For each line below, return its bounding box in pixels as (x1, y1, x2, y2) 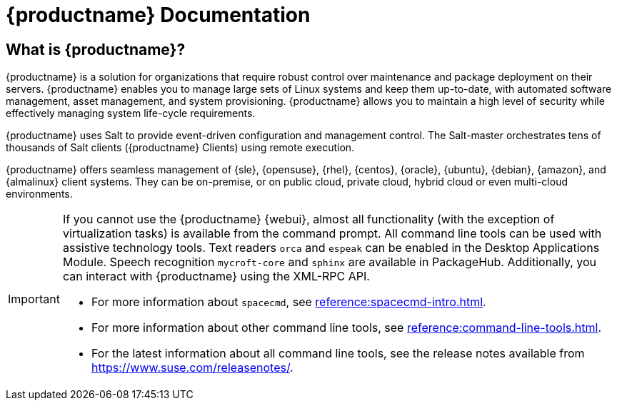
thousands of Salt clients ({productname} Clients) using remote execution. (6, 141, 355, 154)
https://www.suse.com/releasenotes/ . (91, 360, 294, 375)
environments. (6, 188, 73, 201)
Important (8, 292, 60, 307)
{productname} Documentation (6, 3, 311, 27)
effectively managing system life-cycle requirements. (6, 107, 256, 120)
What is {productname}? (6, 40, 186, 59)
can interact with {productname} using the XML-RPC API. (62, 269, 370, 284)
